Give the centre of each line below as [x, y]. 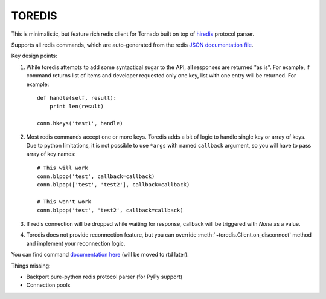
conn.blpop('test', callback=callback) [96, 176]
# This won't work [64, 202]
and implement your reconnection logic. [76, 243]
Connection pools [48, 285]
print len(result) [77, 107]
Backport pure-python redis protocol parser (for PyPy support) [104, 277]
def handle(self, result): [77, 98]
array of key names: [51, 154]
